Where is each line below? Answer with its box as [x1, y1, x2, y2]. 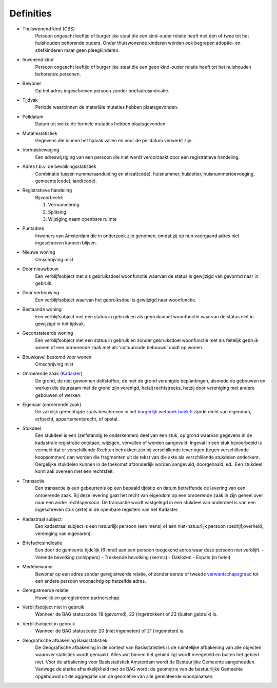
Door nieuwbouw [22, 266, 59, 272]
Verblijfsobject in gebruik [22, 620, 75, 626]
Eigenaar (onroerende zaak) [22, 401, 82, 408]
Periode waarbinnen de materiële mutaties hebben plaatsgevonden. [35, 104, 179, 110]
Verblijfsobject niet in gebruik [22, 604, 85, 610]
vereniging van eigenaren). [35, 530, 92, 537]
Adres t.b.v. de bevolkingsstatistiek [22, 163, 97, 169]
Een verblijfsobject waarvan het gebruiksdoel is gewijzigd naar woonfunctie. [35, 297, 197, 303]
